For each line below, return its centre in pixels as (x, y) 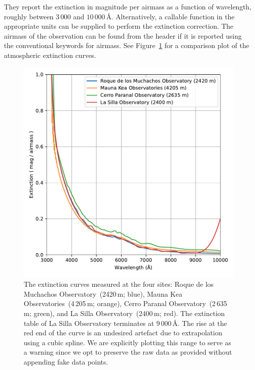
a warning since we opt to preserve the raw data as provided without (128, 352)
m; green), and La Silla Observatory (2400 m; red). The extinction (124, 313)
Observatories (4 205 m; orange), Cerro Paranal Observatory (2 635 (126, 303)
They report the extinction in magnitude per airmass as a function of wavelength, (128, 6)
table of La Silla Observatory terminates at (89, 323)
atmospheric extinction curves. (50, 55)
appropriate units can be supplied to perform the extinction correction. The (119, 26)
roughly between (29, 16)
